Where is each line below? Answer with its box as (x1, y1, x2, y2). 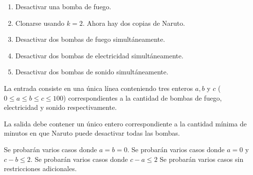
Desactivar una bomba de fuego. (15, 1, 111, 11)
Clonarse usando (15, 17, 65, 28)
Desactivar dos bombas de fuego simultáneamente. (15, 34, 165, 44)
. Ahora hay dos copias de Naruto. (82, 17, 185, 28)
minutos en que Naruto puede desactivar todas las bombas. (4, 128, 180, 138)
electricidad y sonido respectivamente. (4, 102, 117, 112)
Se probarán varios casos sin (160, 154, 244, 164)
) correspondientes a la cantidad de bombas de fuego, (63, 92, 222, 103)
